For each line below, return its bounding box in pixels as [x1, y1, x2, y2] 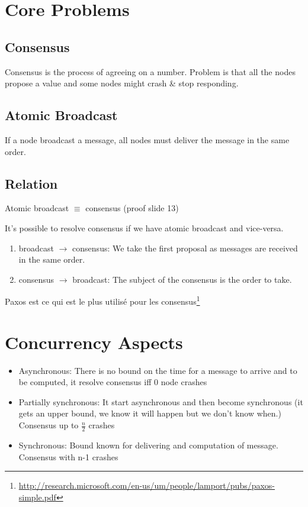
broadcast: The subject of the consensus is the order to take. [72, 273, 292, 285]
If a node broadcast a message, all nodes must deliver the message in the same [5, 133, 290, 146]
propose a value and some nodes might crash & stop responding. [5, 77, 239, 89]
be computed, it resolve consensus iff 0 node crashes [18, 376, 207, 388]
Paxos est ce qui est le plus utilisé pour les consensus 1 [5, 293, 200, 307]
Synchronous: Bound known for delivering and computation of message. [18, 438, 278, 451]
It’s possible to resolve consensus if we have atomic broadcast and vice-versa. [5, 221, 284, 234]
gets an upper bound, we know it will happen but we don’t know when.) [18, 407, 281, 419]
